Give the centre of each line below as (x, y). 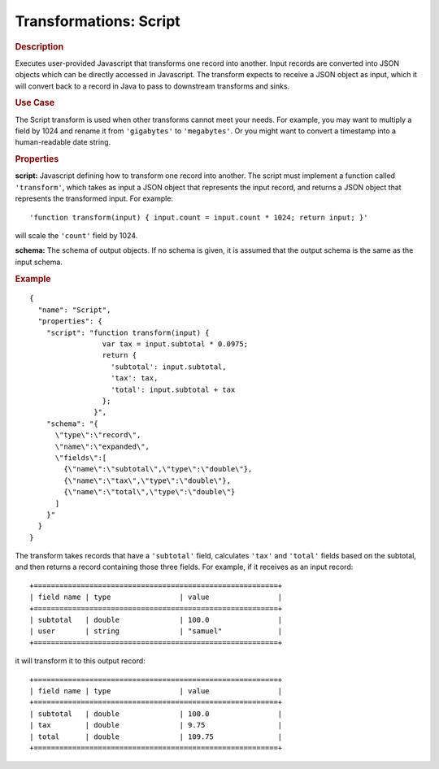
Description (39, 46)
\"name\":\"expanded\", (102, 446)
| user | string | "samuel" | (156, 631)
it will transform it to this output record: (80, 661)
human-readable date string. (63, 142)
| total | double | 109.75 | (156, 736)
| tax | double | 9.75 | (156, 725)
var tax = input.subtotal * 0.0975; (175, 344)
